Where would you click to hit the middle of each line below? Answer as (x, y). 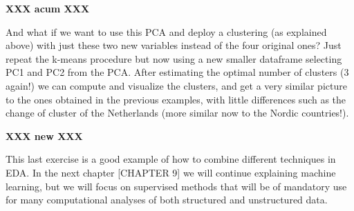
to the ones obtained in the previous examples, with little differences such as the (176, 99)
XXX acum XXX (48, 8)
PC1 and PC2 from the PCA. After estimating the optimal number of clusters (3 (177, 72)
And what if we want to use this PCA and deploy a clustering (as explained (166, 31)
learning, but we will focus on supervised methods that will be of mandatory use (176, 186)
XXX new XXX (44, 135)
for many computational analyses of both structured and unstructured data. (167, 200)
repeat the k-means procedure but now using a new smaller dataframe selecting (174, 58)
